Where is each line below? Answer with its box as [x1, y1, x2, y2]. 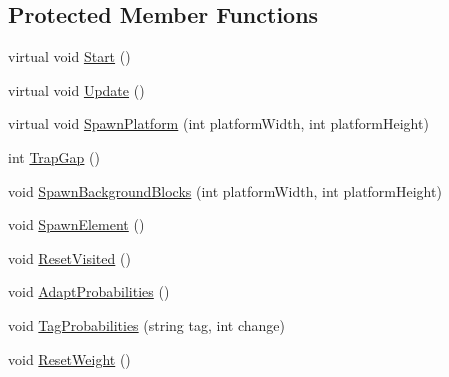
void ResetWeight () [8, 348, 131, 369]
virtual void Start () [8, 46, 131, 67]
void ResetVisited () [8, 247, 131, 268]
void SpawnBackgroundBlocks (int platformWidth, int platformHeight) [8, 180, 442, 201]
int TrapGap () [8, 146, 100, 167]
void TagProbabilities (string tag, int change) [8, 314, 285, 335]
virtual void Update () [8, 79, 145, 100]
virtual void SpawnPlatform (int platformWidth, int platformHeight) [8, 113, 429, 134]
